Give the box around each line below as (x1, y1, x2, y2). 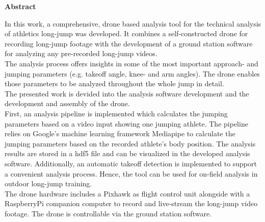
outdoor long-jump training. (5, 178, 92, 189)
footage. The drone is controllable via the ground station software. (5, 208, 212, 218)
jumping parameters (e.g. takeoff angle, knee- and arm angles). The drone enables (5, 68, 260, 79)
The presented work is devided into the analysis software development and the (5, 88, 249, 98)
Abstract (5, 1, 36, 11)
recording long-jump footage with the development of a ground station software (5, 38, 253, 48)
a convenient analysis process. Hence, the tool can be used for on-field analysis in (5, 168, 258, 179)
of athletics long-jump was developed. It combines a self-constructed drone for (5, 28, 248, 39)
